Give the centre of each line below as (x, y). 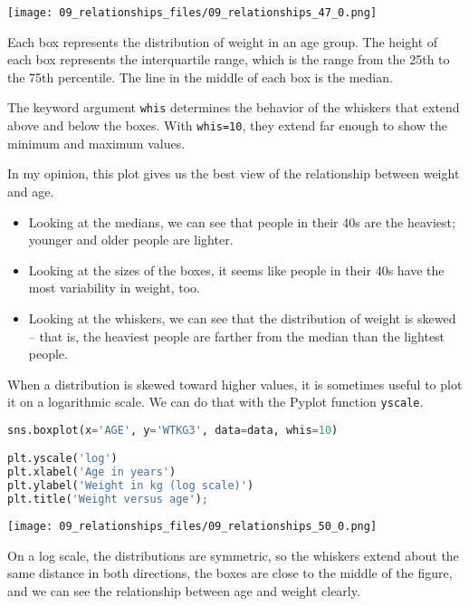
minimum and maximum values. (96, 143)
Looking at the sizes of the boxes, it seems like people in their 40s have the (236, 269)
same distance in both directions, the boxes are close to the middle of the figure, (230, 573)
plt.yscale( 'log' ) (62, 459)
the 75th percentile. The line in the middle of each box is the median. (200, 77)
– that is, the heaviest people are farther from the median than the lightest (237, 336)
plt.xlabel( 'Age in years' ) (92, 472)
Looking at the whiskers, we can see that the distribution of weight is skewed (242, 317)
